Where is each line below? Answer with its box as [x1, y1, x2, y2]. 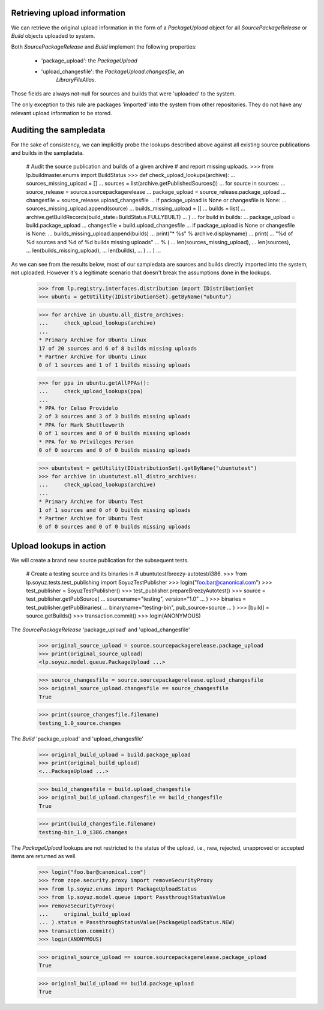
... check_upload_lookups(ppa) [38, 388, 143, 395]
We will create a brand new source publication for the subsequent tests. [11, 556, 189, 564]
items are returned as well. [11, 853, 77, 860]
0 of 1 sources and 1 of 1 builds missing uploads [38, 362, 191, 368]
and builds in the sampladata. [11, 149, 84, 156]
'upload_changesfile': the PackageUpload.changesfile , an [41, 68, 184, 75]
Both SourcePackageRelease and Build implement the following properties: [11, 43, 197, 50]
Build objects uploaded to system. [11, 32, 95, 39]
